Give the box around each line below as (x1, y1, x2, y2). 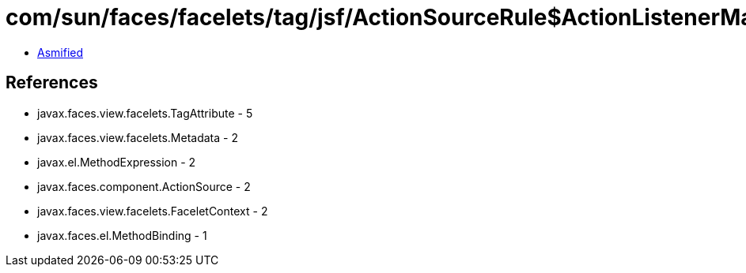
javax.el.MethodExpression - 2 (37, 155, 196, 169)
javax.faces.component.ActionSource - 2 (37, 179, 251, 193)
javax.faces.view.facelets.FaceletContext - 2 (37, 204, 268, 218)
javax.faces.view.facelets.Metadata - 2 (37, 130, 238, 144)
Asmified (37, 45, 84, 59)
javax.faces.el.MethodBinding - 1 (37, 228, 207, 242)
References (6, 73, 98, 93)
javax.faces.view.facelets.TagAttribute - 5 (37, 106, 253, 120)
